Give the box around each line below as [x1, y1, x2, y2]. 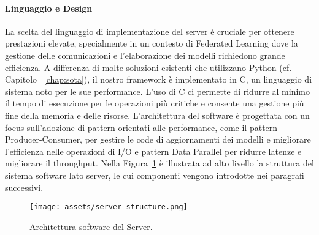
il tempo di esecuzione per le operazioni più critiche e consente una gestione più [5, 97, 304, 110]
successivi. [5, 181, 44, 193]
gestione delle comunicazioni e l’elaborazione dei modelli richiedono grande [5, 48, 285, 61]
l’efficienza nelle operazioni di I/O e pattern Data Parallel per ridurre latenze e [5, 144, 302, 157]
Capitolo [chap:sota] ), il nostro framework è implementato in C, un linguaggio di [5, 73, 312, 86]
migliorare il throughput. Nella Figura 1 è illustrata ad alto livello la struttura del [5, 157, 314, 170]
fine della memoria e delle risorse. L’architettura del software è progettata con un [5, 108, 310, 121]
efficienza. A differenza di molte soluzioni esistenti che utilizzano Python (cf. [5, 61, 292, 73]
